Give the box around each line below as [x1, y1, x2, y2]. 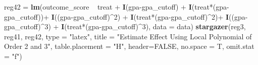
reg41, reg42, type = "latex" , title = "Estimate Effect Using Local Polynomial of [4, 31, 252, 41]
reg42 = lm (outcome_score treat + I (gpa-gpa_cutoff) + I [4, 2, 192, 12]
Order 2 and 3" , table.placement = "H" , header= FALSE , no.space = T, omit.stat [4, 41, 254, 51]
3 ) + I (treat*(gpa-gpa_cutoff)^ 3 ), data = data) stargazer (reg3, [44, 21, 246, 32]
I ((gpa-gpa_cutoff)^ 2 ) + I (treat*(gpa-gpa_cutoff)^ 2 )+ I [51, 11, 229, 22]
